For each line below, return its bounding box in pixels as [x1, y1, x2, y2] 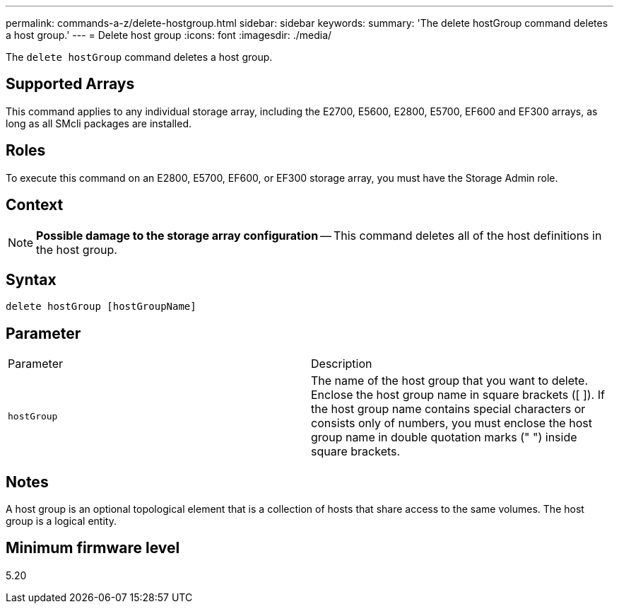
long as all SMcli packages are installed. [6, 117, 191, 129]
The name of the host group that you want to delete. [311, 373, 589, 388]
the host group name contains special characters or [311, 402, 586, 417]
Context [6, 196, 64, 214]
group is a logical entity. [6, 515, 117, 528]
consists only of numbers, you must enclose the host [311, 416, 592, 431]
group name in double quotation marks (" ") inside [311, 430, 577, 445]
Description [311, 356, 372, 371]
